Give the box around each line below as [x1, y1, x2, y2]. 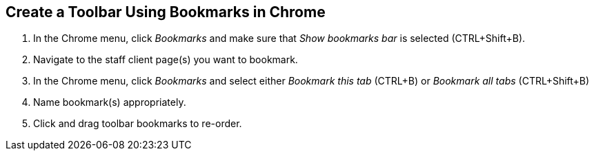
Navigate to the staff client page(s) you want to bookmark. [33, 54, 298, 66]
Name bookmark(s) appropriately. [33, 96, 186, 109]
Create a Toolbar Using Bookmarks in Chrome [6, 3, 326, 21]
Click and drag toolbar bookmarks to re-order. [33, 118, 242, 130]
